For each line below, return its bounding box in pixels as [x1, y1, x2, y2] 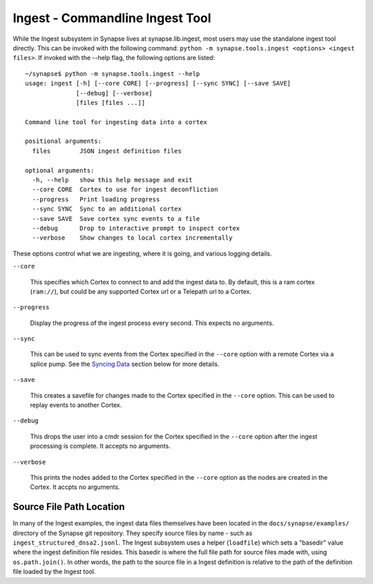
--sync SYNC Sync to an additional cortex [32, 205, 182, 213]
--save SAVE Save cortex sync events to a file [32, 215, 200, 222]
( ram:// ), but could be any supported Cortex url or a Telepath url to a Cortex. [30, 287, 252, 295]
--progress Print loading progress [32, 195, 160, 203]
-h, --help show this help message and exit [32, 176, 193, 184]
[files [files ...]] [76, 99, 146, 106]
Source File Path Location [12, 501, 125, 513]
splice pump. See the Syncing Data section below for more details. [30, 360, 220, 368]
